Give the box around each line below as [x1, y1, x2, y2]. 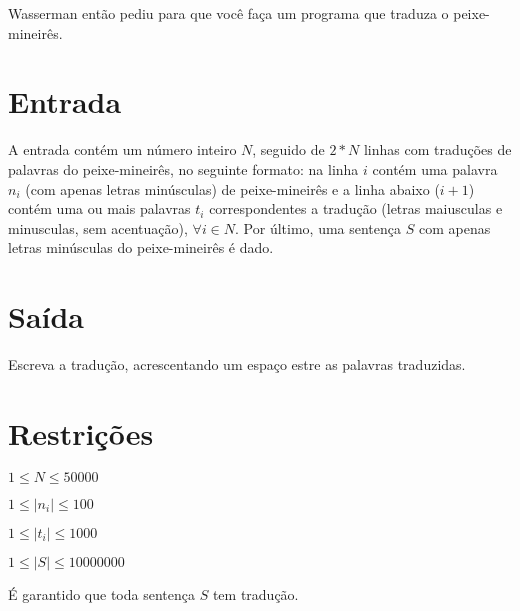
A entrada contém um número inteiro [8, 139, 237, 160]
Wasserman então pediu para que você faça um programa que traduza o [8, 3, 449, 23]
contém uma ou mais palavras [8, 198, 191, 219]
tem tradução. [212, 583, 299, 604]
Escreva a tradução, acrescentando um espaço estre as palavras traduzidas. [8, 354, 466, 374]
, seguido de [252, 139, 325, 160]
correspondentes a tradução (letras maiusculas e [209, 198, 503, 219]
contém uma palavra [372, 158, 498, 179]
